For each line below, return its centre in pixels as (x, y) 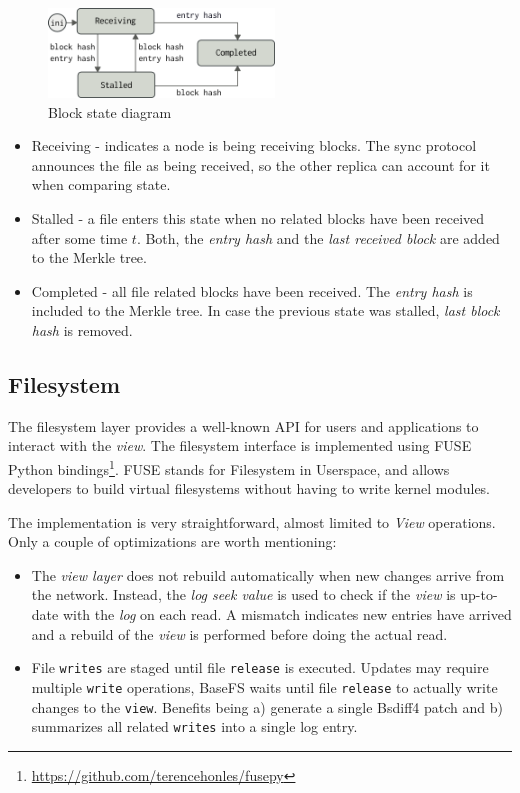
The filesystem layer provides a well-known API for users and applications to (243, 425)
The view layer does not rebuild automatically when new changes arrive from (268, 574)
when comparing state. (101, 184)
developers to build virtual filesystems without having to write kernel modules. (249, 488)
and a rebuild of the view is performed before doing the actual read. (239, 633)
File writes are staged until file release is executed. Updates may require (260, 667)
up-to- (479, 594)
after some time (79, 237)
